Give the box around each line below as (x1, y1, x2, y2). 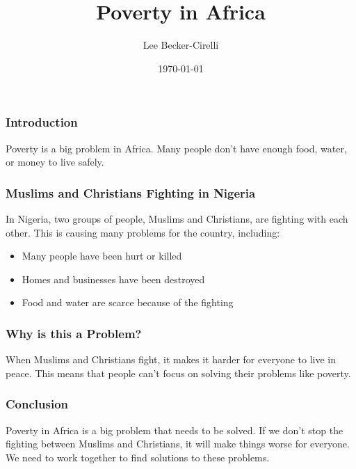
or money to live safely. (6, 154, 104, 169)
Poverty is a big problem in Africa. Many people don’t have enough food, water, (6, 141, 347, 155)
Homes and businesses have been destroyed (22, 271, 205, 286)
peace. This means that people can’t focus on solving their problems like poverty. (6, 365, 351, 380)
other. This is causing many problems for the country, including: (6, 225, 280, 239)
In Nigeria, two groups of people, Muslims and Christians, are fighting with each (6, 212, 348, 226)
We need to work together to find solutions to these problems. (6, 450, 270, 464)
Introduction (6, 113, 78, 131)
